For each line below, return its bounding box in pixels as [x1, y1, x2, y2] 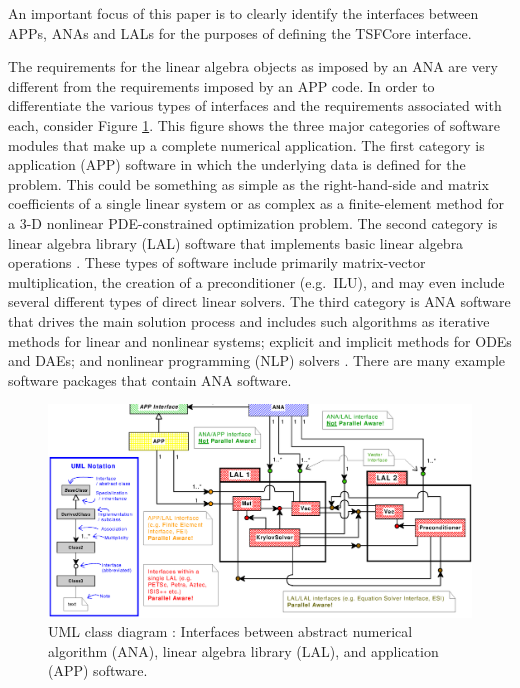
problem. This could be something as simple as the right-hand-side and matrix [8, 173, 489, 194]
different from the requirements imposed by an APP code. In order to [8, 75, 435, 96]
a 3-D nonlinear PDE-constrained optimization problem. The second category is [8, 212, 498, 233]
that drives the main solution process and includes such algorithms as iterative [8, 310, 490, 331]
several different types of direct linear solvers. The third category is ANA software [8, 291, 511, 312]
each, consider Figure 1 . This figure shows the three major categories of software [8, 114, 501, 135]
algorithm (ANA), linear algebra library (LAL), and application [48, 640, 439, 661]
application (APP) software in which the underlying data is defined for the [8, 154, 466, 175]
